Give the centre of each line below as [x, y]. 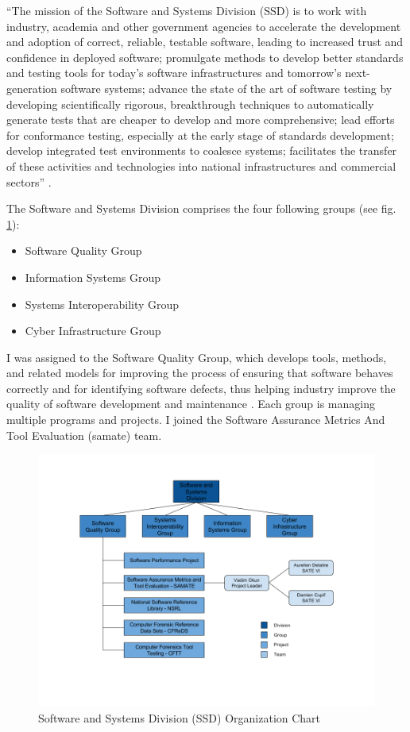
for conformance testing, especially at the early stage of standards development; [200, 135]
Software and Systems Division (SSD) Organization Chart [180, 717]
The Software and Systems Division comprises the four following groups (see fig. [201, 208]
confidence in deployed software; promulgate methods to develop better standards [205, 57]
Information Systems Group [93, 277]
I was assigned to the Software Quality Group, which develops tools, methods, [197, 357]
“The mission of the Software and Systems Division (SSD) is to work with [187, 10]
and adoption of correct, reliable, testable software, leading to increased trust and [205, 42]
